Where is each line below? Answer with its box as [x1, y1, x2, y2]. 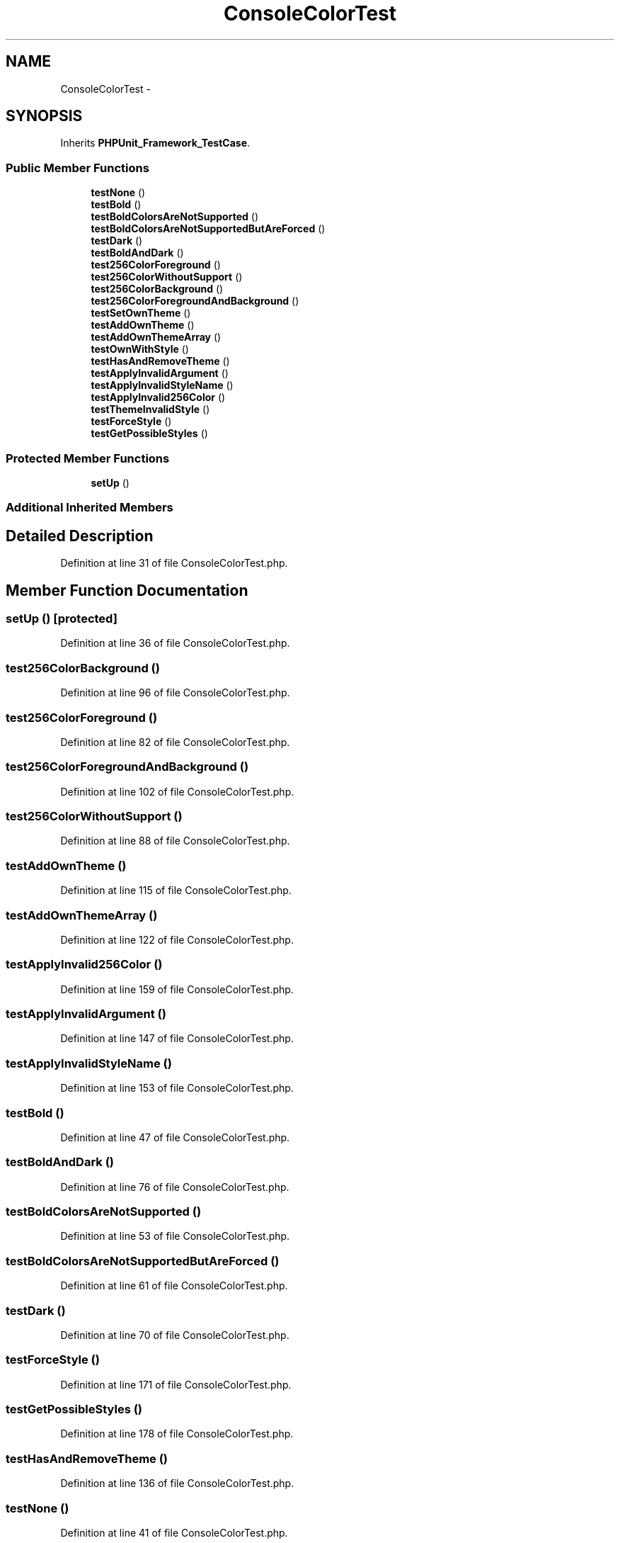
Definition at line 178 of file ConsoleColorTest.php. [60, 1428, 294, 1440]
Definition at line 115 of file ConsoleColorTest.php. [60, 884, 292, 897]
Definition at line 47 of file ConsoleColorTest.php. [60, 1131, 290, 1143]
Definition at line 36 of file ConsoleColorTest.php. [60, 637, 290, 650]
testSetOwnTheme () [91, 307, 191, 320]
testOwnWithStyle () [91, 343, 189, 356]
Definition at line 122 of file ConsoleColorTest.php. [60, 933, 294, 946]
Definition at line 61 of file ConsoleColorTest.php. [60, 1279, 288, 1292]
